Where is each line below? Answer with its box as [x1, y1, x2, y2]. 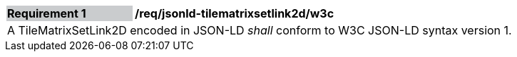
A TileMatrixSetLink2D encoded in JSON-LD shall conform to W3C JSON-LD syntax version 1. [7, 23, 512, 37]
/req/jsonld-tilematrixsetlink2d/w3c [134, 6, 334, 20]
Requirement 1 [7, 6, 86, 20]
